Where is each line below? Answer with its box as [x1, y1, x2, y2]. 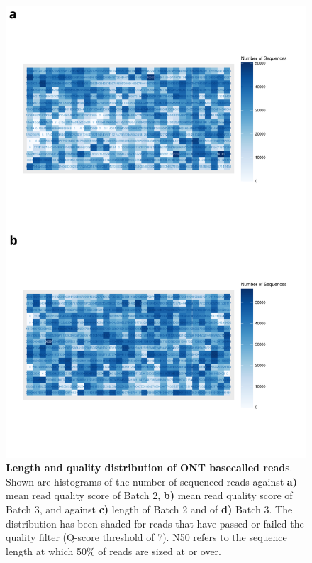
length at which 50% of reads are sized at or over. [6, 543, 221, 558]
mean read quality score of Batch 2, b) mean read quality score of [6, 488, 293, 503]
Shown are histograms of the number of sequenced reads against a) [6, 474, 297, 488]
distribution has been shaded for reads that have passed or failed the [6, 515, 304, 530]
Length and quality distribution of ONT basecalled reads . [6, 460, 293, 475]
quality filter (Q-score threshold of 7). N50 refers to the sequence [6, 530, 287, 545]
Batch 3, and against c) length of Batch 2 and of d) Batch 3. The [6, 501, 293, 516]
